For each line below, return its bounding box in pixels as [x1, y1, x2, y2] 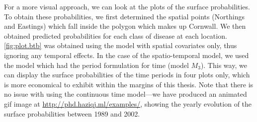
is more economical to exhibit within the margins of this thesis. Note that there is [4, 79, 254, 89]
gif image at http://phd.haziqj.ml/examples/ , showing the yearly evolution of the [4, 98, 252, 109]
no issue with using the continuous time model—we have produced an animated [4, 89, 247, 99]
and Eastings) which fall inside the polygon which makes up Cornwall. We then [4, 21, 246, 31]
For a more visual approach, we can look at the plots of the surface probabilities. [4, 1, 250, 11]
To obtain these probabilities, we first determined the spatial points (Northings [4, 11, 245, 21]
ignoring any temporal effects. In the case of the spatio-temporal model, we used [4, 50, 249, 60]
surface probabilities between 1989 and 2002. [4, 108, 140, 119]
